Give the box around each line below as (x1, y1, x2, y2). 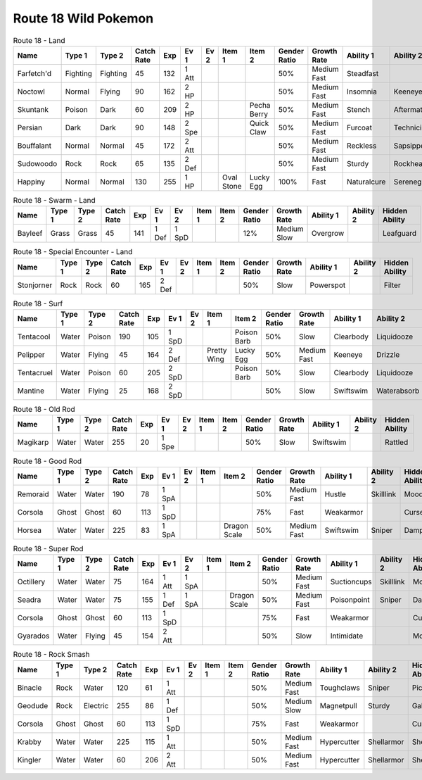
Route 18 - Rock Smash (13, 650, 91, 660)
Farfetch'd (17, 68, 52, 78)
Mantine (17, 386, 45, 396)
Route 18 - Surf (13, 298, 63, 308)
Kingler (17, 755, 41, 765)
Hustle (324, 489, 346, 499)
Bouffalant (17, 141, 52, 151)
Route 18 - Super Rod (13, 543, 84, 553)
